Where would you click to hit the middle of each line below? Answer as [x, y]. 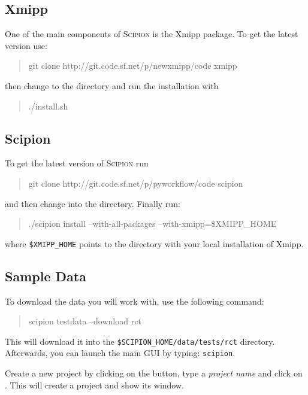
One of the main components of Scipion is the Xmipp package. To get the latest [152, 34]
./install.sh [48, 106]
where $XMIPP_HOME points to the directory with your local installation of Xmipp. [154, 243]
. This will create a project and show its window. [94, 385]
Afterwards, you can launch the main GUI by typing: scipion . [120, 353]
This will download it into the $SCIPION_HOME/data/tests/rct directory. [140, 341]
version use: [26, 45]
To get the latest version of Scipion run [77, 163]
